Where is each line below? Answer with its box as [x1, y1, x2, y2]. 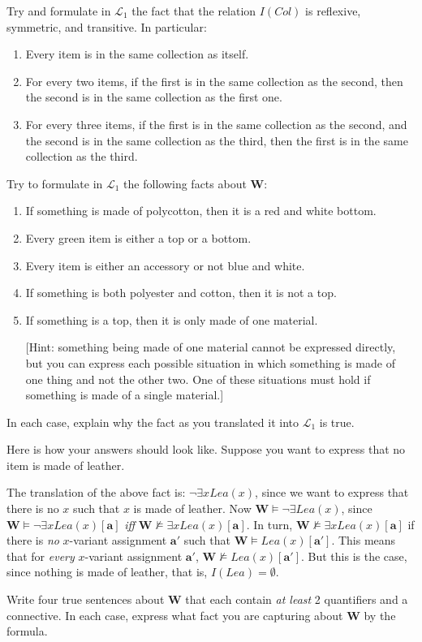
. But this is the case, [300, 547, 407, 564]
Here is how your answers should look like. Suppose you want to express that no [6, 441, 406, 458]
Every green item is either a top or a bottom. [25, 229, 252, 246]
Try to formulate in [6, 175, 103, 192]
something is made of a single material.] [25, 386, 224, 403]
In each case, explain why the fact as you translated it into [6, 413, 299, 430]
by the [364, 606, 396, 623]
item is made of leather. [6, 456, 125, 473]
